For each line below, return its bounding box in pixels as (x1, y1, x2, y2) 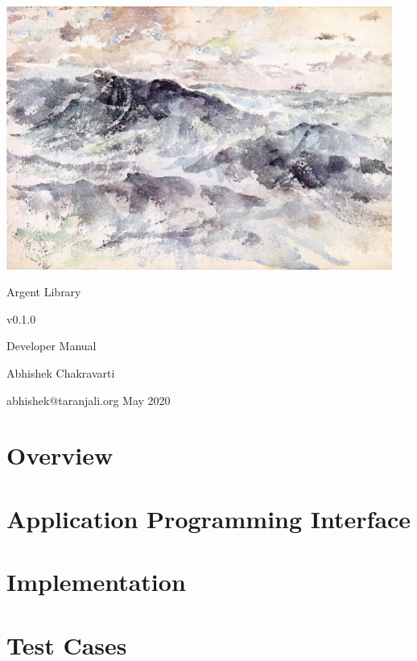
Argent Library (6, 283, 81, 300)
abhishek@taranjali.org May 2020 (6, 391, 171, 408)
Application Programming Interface (6, 502, 411, 535)
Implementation (6, 565, 186, 598)
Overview (6, 439, 114, 472)
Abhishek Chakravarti (6, 365, 115, 382)
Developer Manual (6, 337, 97, 354)
